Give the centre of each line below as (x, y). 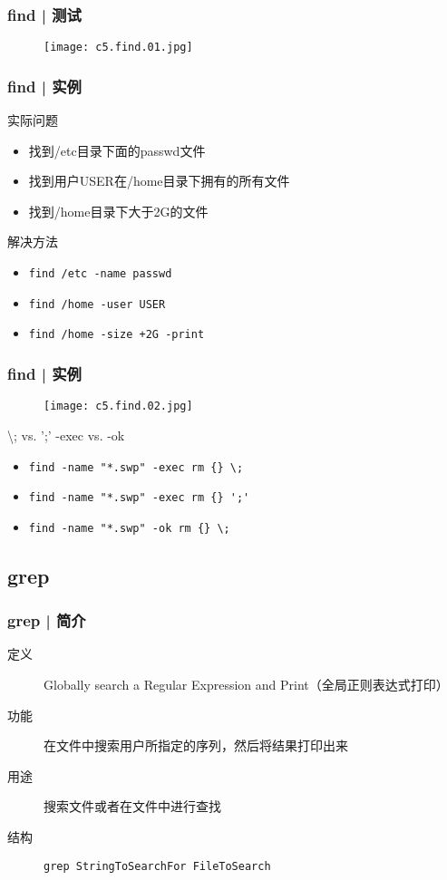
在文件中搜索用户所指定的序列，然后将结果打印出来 (196, 745)
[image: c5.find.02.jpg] (118, 406)
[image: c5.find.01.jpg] (118, 48)
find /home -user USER (97, 304)
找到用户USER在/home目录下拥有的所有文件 (159, 181)
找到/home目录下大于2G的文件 (118, 211)
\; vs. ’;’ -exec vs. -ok (66, 435)
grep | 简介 (47, 620)
